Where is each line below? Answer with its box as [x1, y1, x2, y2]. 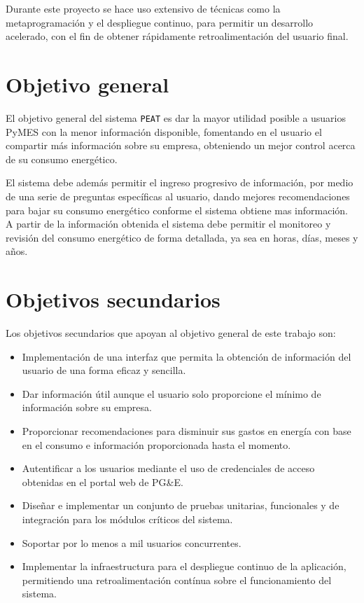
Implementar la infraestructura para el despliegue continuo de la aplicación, [22, 559, 346, 574]
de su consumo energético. [6, 151, 118, 166]
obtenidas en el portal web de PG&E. [22, 474, 183, 489]
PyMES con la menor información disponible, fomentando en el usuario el [6, 124, 322, 139]
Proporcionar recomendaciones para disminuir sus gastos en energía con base [22, 424, 351, 438]
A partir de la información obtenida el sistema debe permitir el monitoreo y [6, 216, 331, 231]
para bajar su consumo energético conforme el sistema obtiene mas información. [6, 202, 348, 217]
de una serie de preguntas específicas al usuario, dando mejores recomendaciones [6, 188, 350, 203]
